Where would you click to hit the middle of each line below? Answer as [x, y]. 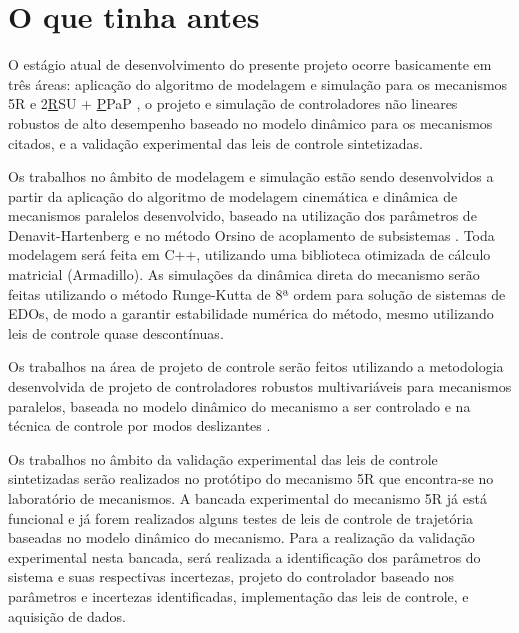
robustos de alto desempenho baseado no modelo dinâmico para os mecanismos [250, 122]
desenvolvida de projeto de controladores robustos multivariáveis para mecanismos [260, 386]
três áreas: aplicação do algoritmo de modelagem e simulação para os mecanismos [258, 83]
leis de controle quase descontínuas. [116, 332]
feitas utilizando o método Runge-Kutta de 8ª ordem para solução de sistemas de [257, 293]
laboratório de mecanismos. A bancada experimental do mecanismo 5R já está [247, 498]
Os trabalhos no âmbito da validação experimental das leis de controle [223, 458]
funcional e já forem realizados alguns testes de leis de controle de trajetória [240, 517]
